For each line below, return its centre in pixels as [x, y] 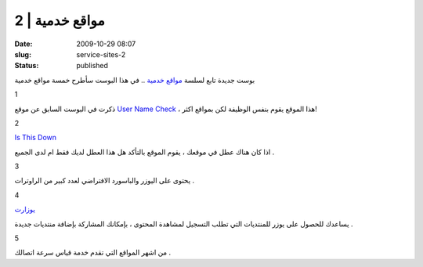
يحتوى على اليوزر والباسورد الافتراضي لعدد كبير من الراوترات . [105, 181]
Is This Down [36, 138]
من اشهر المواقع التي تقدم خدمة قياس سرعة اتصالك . [93, 253]
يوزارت [25, 209]
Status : [27, 66]
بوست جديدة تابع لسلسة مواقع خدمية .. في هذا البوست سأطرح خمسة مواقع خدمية [135, 80]
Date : [23, 44]
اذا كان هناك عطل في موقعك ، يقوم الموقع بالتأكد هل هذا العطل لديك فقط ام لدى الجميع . [145, 152]
